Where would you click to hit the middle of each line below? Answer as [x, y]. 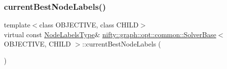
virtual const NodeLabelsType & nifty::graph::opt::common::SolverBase [110, 34]
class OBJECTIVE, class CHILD [89, 25]
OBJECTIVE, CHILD [38, 44]
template [17, 25]
